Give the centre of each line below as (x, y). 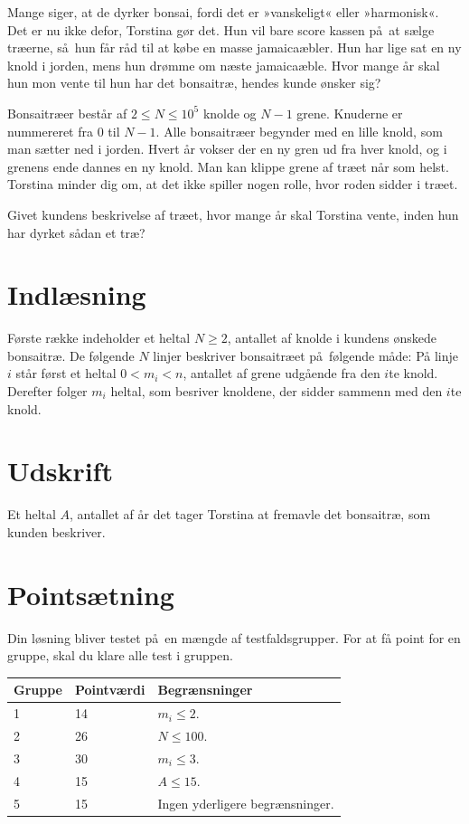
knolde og (230, 113)
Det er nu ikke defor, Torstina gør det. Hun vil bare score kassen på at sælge (221, 29)
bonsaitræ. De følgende (71, 355)
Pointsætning (91, 594)
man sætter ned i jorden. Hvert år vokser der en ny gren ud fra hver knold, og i (227, 149)
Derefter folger (47, 391)
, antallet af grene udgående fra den (281, 373)
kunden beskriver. (56, 531)
